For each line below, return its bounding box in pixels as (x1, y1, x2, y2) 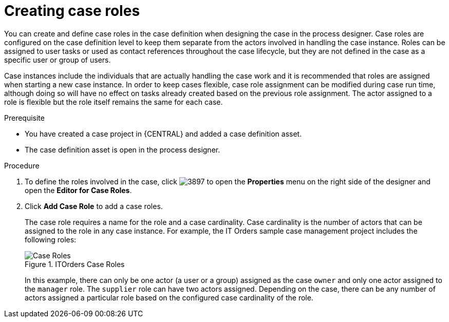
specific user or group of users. (4, 55, 111, 64)
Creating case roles (4, 2, 140, 20)
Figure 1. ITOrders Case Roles (25, 259, 125, 269)
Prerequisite (4, 113, 45, 122)
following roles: (25, 235, 77, 244)
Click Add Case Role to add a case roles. (25, 201, 163, 211)
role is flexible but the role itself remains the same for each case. (4, 97, 223, 106)
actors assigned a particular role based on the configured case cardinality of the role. (25, 293, 313, 302)
